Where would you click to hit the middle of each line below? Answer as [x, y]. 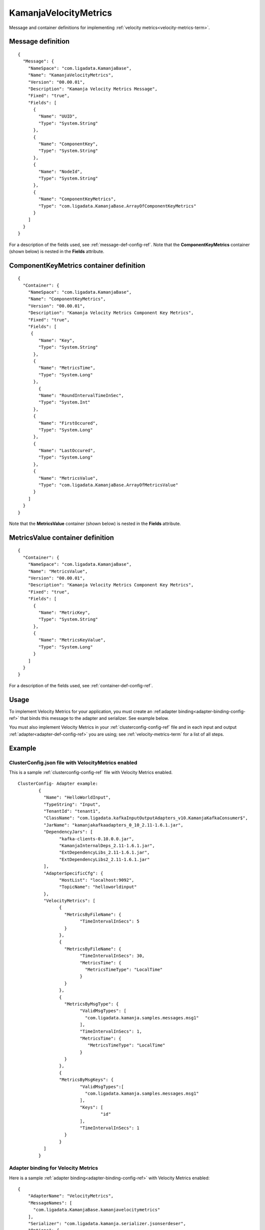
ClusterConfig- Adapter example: [58, 784]
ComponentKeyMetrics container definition [77, 265]
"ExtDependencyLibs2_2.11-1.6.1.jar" [104, 859]
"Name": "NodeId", [61, 171]
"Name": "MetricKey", [65, 612]
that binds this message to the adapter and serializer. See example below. [95, 718]
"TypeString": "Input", [72, 804]
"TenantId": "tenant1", [72, 811]
